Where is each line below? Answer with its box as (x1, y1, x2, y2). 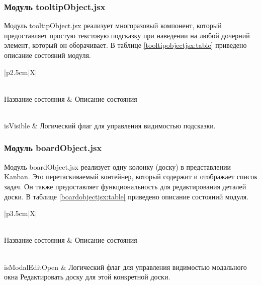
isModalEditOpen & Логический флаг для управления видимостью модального (4, 261, 247, 272)
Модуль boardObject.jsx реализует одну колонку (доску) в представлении (4, 161, 231, 172)
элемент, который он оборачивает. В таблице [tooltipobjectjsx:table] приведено (4, 40, 247, 50)
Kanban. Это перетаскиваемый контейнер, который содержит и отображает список (4, 171, 257, 182)
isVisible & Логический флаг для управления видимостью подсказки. (4, 120, 216, 130)
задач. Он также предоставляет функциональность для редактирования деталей (4, 181, 246, 191)
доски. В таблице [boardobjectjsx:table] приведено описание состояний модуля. (4, 191, 249, 201)
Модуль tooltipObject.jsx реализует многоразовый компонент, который (4, 20, 222, 31)
